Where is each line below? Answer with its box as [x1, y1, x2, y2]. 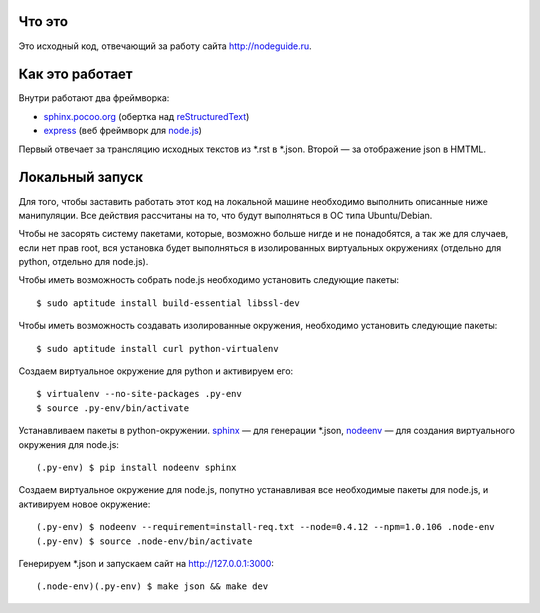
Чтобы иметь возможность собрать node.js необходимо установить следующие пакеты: [18, 274, 400, 286]
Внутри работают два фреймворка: [18, 92, 170, 104]
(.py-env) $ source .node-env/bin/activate [36, 535, 253, 547]
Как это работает [18, 66, 134, 83]
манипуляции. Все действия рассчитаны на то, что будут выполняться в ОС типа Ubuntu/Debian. [18, 209, 433, 221]
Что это [18, 13, 69, 30]
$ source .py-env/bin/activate [36, 402, 190, 414]
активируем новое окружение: [18, 498, 151, 510]
